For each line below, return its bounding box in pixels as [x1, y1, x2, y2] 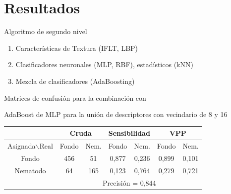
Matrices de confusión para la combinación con [4, 92, 146, 103]
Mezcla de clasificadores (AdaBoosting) [15, 76, 135, 86]
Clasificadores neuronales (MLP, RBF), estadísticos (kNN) [15, 59, 193, 70]
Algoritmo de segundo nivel [4, 26, 87, 37]
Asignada [7, 141, 36, 151]
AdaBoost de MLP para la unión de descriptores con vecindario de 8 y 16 [4, 109, 228, 119]
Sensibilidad [108, 128, 150, 138]
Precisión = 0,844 [102, 177, 156, 188]
